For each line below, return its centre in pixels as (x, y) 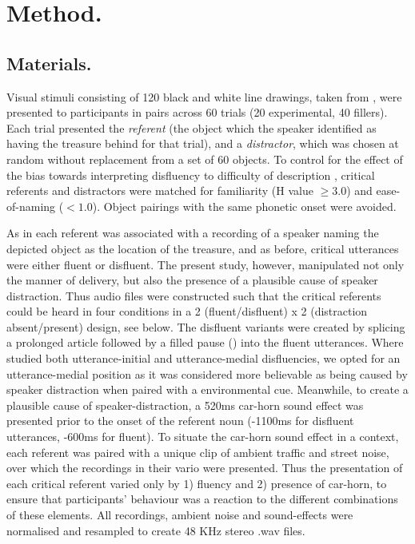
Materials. (49, 63)
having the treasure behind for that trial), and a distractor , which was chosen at (203, 143)
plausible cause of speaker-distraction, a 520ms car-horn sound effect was (185, 405)
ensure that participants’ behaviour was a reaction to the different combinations (202, 499)
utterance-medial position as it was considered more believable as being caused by (207, 373)
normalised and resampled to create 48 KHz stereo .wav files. (156, 530)
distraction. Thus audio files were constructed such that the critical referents (194, 295)
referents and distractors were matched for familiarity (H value (160, 191)
